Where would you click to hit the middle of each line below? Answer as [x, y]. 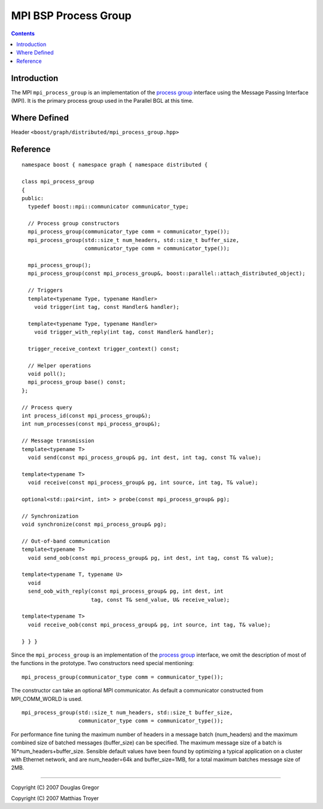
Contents [23, 33]
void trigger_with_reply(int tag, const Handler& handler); [124, 332]
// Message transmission [58, 441]
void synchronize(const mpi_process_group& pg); [94, 525]
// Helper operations [60, 365]
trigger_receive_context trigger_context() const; [103, 349]
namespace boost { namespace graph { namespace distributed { [115, 165]
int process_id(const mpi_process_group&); [86, 416]
